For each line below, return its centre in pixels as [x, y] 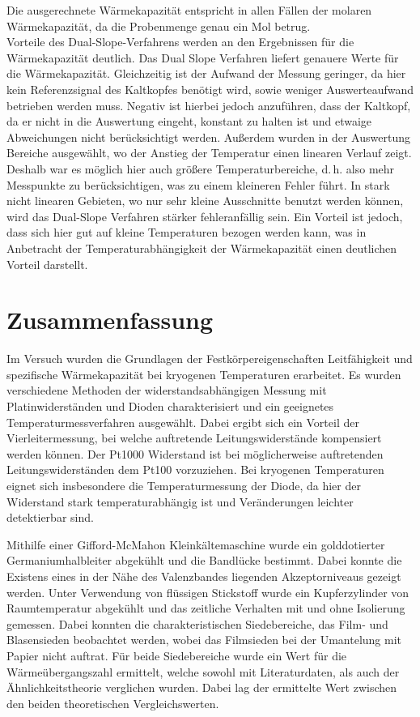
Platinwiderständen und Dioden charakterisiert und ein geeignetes [170, 406]
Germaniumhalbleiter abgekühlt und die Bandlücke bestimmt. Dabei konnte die [204, 560]
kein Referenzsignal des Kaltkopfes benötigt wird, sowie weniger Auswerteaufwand [210, 89]
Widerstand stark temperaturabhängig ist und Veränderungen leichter [180, 501]
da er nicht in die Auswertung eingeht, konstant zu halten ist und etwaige [189, 121]
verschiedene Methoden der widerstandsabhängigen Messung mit [167, 390]
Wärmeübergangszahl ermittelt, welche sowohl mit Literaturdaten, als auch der [203, 671]
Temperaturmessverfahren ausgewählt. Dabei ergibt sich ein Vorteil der [183, 422]
